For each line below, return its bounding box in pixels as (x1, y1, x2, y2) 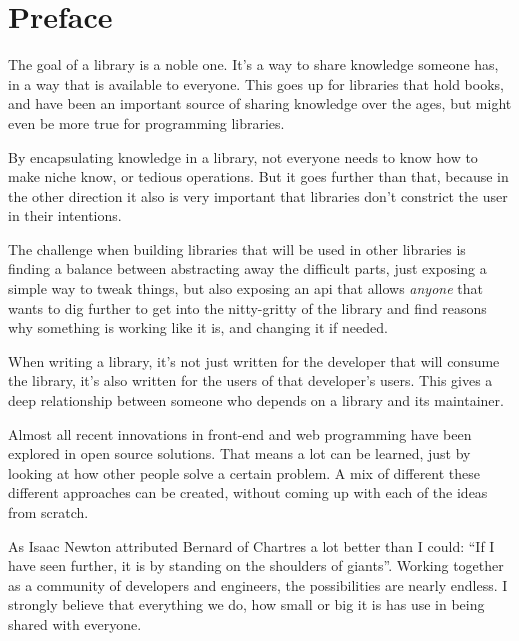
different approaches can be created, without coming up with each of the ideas (8, 482, 488, 503)
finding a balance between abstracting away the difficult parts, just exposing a (8, 258, 487, 279)
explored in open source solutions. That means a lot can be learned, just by (8, 443, 471, 464)
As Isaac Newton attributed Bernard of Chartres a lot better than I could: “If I (8, 535, 495, 556)
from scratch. (8, 502, 89, 522)
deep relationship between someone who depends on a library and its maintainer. (8, 390, 504, 411)
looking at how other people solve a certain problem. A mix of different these (8, 462, 481, 483)
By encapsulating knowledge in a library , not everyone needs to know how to (8, 146, 478, 167)
